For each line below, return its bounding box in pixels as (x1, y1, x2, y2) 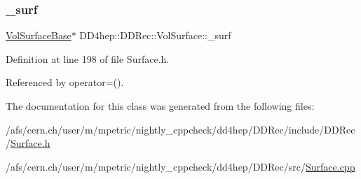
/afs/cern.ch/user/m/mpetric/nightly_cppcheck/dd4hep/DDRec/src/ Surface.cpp (6, 159, 355, 173)
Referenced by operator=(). (6, 75, 124, 89)
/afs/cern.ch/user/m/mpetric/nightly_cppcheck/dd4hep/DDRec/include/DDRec (6, 122, 355, 136)
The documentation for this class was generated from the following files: (6, 99, 315, 113)
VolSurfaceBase (6, 28, 71, 43)
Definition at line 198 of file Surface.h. (6, 51, 170, 66)
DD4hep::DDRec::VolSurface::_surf (79, 28, 231, 43)
